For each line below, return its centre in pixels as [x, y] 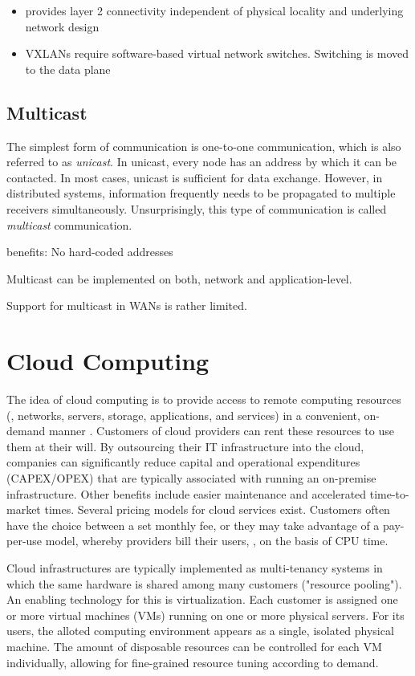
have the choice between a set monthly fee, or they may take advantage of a [193, 525]
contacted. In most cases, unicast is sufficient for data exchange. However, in [195, 177]
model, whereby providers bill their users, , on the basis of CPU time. [217, 541]
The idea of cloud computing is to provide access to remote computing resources [204, 399]
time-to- [389, 493]
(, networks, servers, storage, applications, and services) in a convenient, [183, 415]
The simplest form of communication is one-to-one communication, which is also [204, 146]
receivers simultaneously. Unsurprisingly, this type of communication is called [197, 208]
